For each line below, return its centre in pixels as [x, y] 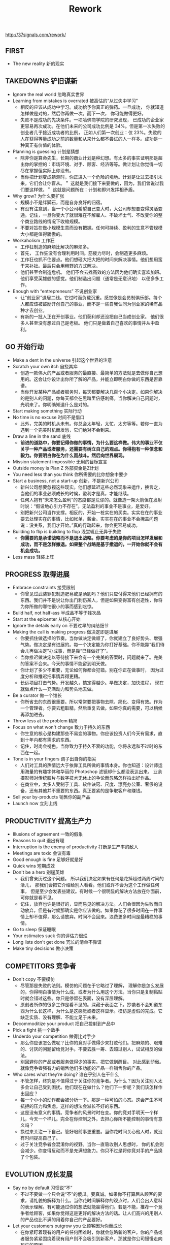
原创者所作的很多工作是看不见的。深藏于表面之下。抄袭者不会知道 [89, 1005]
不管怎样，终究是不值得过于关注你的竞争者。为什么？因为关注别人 [89, 1081]
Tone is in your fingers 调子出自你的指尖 [54, 759]
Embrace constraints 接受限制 [44, 588]
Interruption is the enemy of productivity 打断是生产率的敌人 [75, 847]
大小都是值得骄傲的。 [42, 234]
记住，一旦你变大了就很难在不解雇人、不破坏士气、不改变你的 [94, 215]
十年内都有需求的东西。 [49, 740]
